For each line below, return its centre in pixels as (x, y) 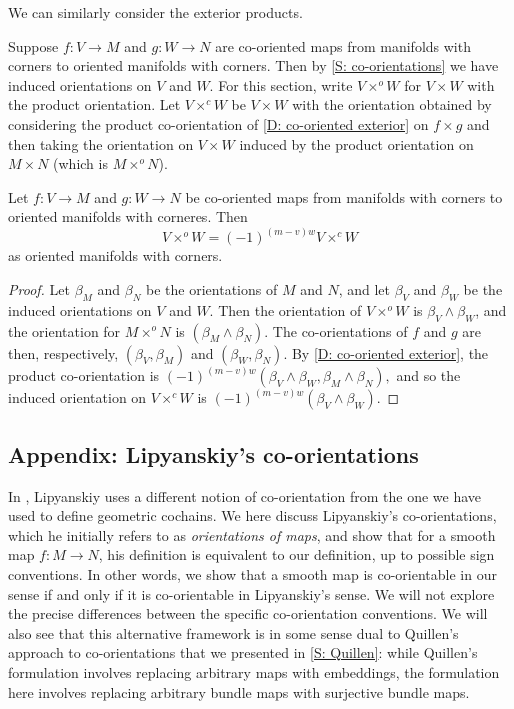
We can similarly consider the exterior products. (155, 12)
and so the (428, 375)
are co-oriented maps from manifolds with (343, 45)
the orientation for (64, 330)
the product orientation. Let (94, 104)
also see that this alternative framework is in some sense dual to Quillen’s (233, 632)
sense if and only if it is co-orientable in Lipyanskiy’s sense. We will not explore (251, 593)
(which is (80, 163)
